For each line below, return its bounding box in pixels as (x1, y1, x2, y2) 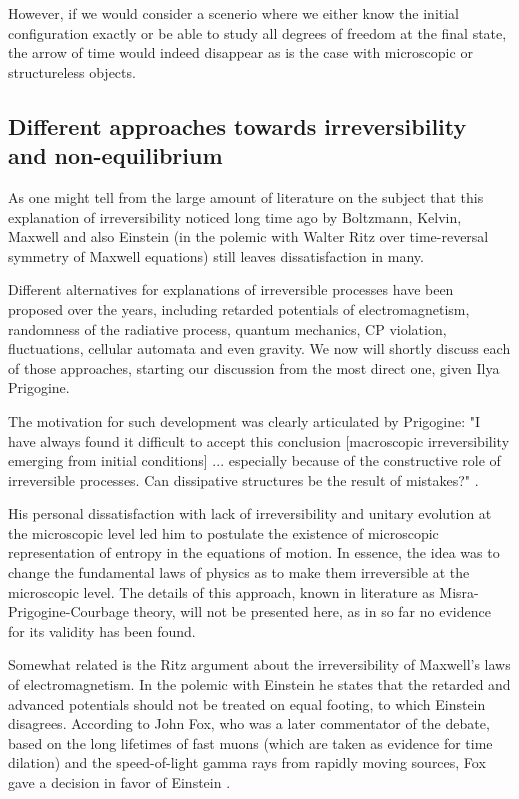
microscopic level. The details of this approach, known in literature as (8, 581, 435, 602)
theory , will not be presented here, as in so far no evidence (133, 601, 491, 622)
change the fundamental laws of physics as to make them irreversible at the (8, 562, 470, 583)
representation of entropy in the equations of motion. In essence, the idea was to (8, 542, 500, 563)
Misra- (439, 581, 479, 602)
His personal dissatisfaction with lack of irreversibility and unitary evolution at (8, 503, 492, 524)
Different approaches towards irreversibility (8, 110, 467, 141)
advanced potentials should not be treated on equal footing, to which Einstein (8, 693, 486, 714)
